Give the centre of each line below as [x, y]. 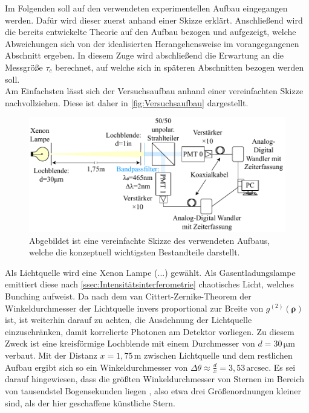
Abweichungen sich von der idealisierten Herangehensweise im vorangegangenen [152, 43]
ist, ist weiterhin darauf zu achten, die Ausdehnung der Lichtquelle [128, 320]
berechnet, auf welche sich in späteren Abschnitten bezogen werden [180, 67]
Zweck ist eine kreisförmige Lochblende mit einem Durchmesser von [130, 343]
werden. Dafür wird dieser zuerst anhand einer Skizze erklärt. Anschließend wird [154, 20]
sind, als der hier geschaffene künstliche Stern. [90, 402]
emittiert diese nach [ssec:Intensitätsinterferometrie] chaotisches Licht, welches [150, 284]
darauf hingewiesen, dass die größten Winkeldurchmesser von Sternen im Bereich [155, 379]
